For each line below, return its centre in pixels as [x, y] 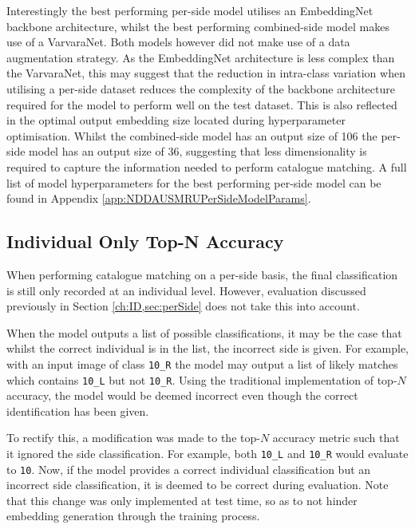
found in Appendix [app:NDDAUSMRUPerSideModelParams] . [159, 198]
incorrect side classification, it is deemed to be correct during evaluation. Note [198, 485]
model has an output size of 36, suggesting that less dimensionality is [198, 151]
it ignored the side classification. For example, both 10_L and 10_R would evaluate [207, 453]
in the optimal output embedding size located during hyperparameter [176, 120]
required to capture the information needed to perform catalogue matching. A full [207, 166]
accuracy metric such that [336, 438]
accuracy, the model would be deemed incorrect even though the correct [182, 395]
